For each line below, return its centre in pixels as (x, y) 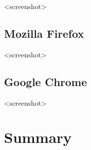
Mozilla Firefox (44, 33)
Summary (38, 137)
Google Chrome (45, 81)
